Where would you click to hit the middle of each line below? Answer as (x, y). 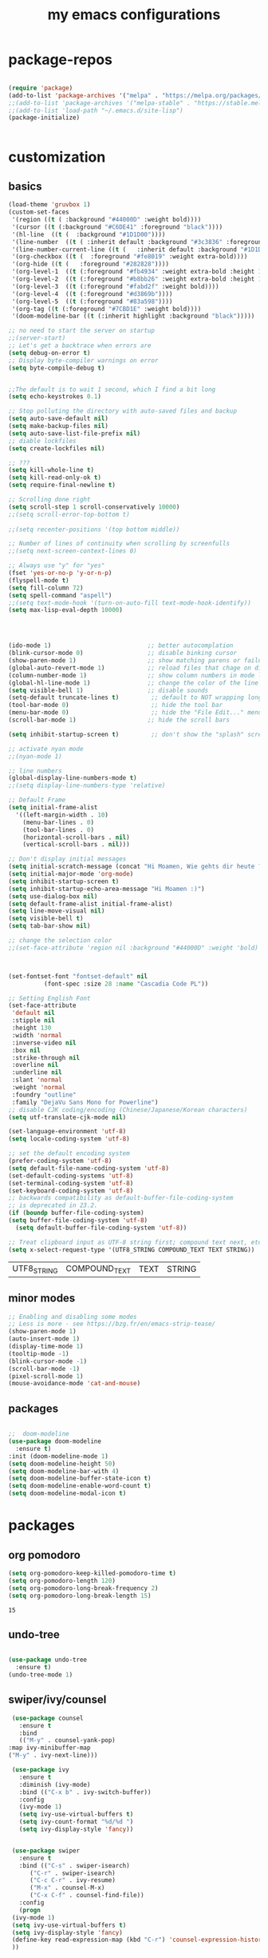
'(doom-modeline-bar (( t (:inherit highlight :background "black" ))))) (133, 316)
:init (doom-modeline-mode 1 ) (59, 1456)
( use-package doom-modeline (55, 1441)
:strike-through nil (46, 1057)
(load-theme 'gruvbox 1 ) (49, 205)
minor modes (42, 1299)
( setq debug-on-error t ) (49, 353)
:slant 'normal (37, 1080)
